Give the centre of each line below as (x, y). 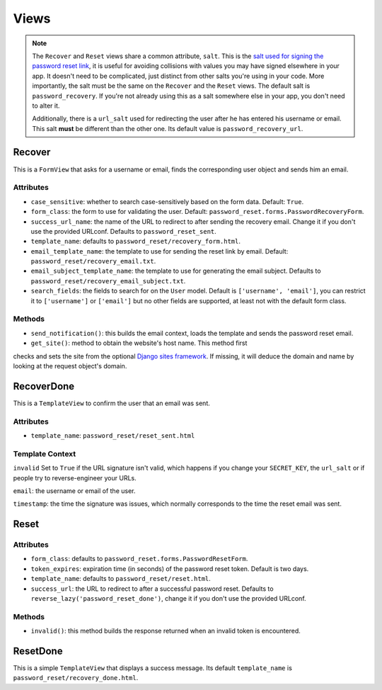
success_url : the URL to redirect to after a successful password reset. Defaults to (152, 589)
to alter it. (46, 106)
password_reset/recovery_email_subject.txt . (108, 281)
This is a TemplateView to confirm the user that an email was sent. (111, 403)
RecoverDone (44, 386)
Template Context (45, 453)
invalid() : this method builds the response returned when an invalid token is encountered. (166, 631)
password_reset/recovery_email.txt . (93, 261)
